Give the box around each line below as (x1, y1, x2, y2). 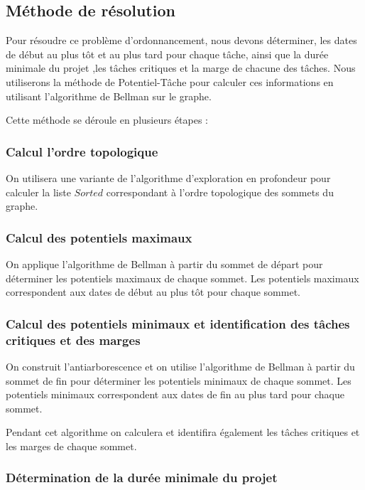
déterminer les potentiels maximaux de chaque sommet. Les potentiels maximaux (6, 270, 359, 285)
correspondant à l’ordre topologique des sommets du (106, 184, 334, 199)
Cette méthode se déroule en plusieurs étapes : (6, 112, 209, 127)
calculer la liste (6, 184, 71, 199)
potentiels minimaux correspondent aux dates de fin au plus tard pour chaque (6, 387, 344, 402)
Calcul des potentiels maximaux (6, 228, 192, 246)
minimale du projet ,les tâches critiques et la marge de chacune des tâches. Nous (6, 60, 356, 75)
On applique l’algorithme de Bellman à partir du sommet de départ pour (6, 256, 323, 271)
